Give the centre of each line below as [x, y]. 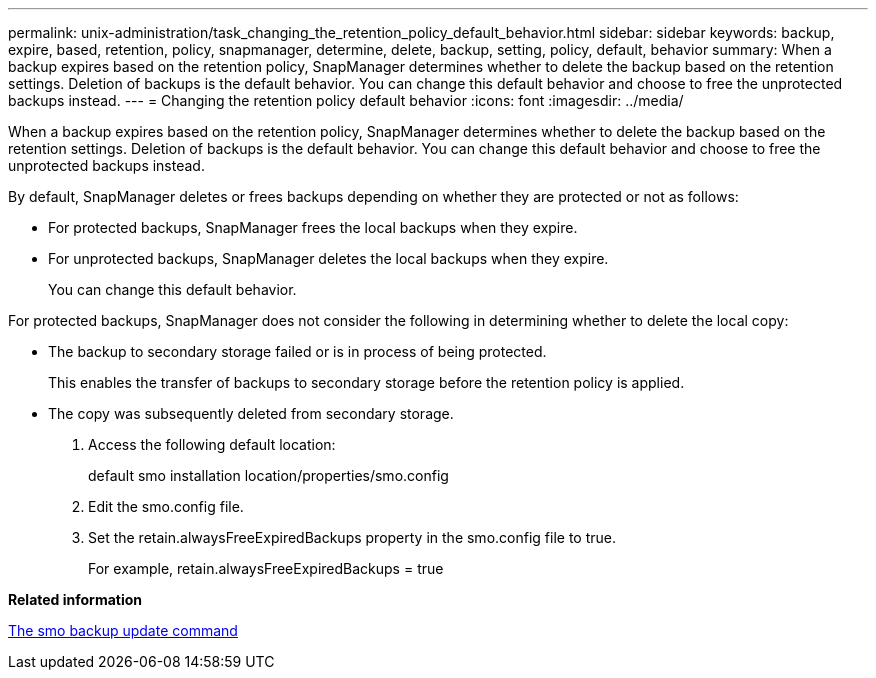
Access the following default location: [212, 444]
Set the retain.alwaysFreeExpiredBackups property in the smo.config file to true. [352, 537]
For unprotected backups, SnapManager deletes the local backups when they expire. [328, 258]
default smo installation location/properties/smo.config [268, 475]
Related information [75, 599]
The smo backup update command [123, 630]
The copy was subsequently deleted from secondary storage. [251, 413]
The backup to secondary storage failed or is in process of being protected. [297, 351]
